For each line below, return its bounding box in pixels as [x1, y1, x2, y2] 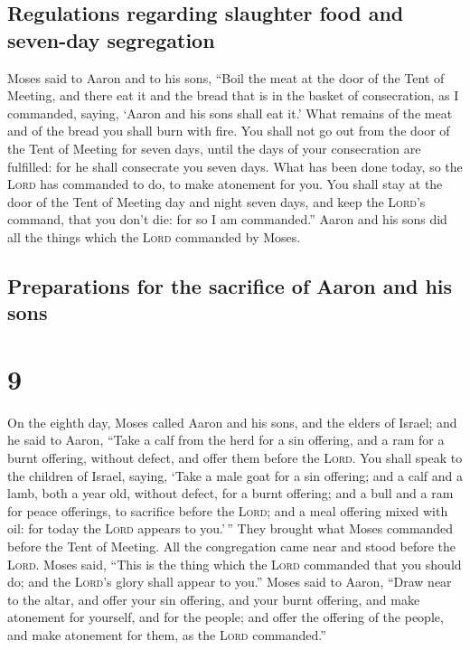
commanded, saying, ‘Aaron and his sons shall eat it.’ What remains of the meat [7, 103, 453, 122]
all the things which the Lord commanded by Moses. [7, 227, 301, 246]
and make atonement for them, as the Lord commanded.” [7, 625, 326, 644]
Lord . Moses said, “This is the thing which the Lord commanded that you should [7, 554, 462, 573]
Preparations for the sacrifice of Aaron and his [7, 271, 453, 299]
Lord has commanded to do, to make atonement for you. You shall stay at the [7, 174, 443, 193]
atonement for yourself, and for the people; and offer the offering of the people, [7, 608, 444, 626]
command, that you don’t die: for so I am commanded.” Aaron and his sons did [7, 210, 447, 229]
